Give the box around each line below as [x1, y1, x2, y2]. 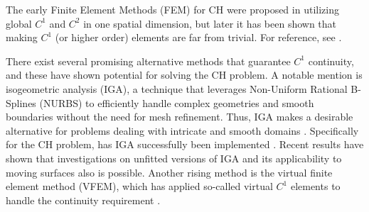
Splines [6, 95, 36, 110]
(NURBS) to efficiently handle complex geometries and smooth [39, 95, 314, 110]
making [6, 30, 38, 45]
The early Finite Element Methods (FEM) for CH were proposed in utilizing [6, 2, 339, 16]
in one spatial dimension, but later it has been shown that [83, 16, 337, 30]
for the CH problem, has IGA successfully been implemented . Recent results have [6, 137, 364, 152]
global [6, 16, 32, 30]
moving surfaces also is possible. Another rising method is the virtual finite [6, 164, 333, 179]
